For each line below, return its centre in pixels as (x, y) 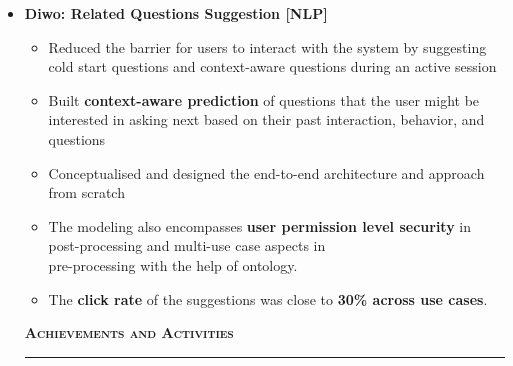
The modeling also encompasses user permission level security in (259, 225)
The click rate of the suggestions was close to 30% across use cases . (268, 298)
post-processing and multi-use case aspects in (187, 245)
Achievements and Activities (129, 332)
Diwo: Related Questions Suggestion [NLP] (176, 13)
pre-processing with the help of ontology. (173, 264)
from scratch (86, 192)
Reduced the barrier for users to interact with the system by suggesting (267, 46)
